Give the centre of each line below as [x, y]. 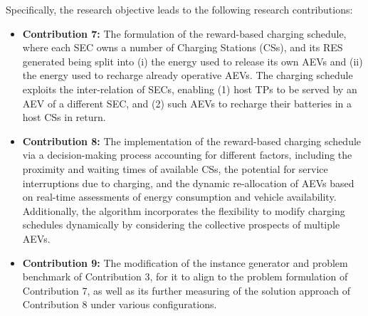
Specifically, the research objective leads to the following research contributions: [179, 9]
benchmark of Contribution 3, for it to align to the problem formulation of [185, 276]
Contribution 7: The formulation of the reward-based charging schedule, [184, 33]
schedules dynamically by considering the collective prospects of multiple [181, 225]
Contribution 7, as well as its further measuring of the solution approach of [186, 290]
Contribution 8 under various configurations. [120, 304]
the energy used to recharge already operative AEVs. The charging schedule [188, 75]
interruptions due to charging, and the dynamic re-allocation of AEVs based [188, 183]
